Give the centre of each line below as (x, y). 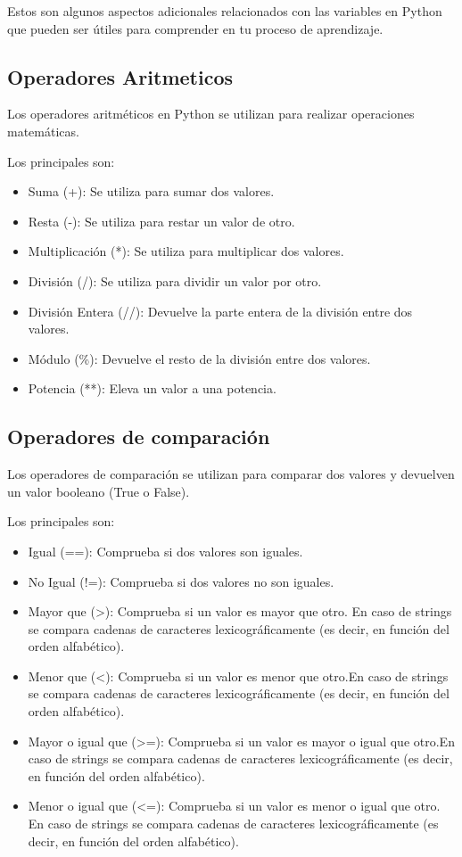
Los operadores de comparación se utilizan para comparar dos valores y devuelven (231, 474)
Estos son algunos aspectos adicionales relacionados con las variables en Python (225, 11)
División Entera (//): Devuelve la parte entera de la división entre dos (220, 311)
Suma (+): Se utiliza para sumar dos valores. (151, 191)
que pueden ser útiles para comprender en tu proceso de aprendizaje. (195, 28)
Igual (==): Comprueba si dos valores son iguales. (165, 551)
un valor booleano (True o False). (99, 491)
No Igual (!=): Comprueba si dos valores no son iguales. (181, 581)
